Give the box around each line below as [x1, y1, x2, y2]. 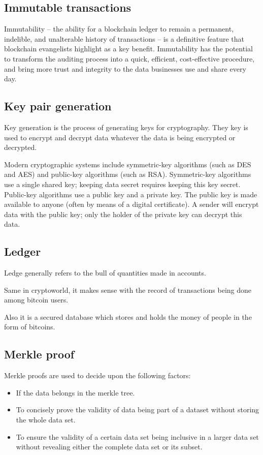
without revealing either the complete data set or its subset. [16, 441, 203, 452]
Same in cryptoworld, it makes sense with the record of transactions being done [4, 284, 252, 295]
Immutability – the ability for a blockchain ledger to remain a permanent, [4, 23, 234, 34]
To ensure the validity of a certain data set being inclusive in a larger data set [16, 431, 259, 442]
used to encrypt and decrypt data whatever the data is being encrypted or [4, 132, 236, 142]
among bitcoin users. [4, 294, 69, 305]
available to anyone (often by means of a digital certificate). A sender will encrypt [4, 199, 259, 209]
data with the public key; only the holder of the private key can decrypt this [4, 208, 242, 219]
